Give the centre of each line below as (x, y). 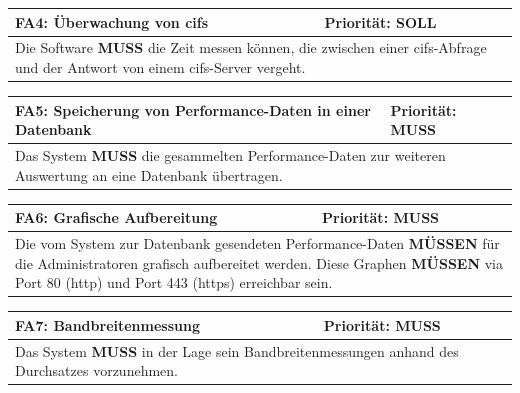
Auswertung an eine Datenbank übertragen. (149, 174)
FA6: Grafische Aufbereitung (116, 217)
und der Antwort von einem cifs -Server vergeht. (160, 66)
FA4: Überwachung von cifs (112, 21)
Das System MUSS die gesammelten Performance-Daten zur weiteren (230, 154)
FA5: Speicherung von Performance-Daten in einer (193, 109)
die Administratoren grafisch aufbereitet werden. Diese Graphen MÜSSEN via (259, 262)
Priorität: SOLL (380, 21)
